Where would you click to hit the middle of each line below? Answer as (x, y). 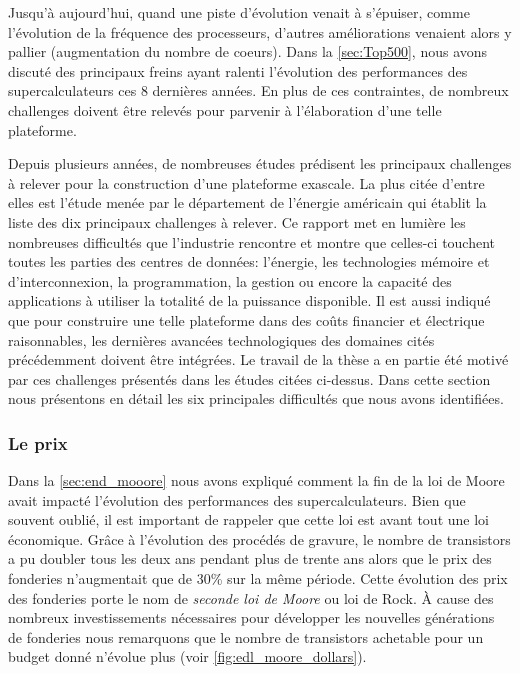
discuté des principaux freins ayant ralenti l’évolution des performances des (238, 70)
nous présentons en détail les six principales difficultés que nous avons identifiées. (256, 398)
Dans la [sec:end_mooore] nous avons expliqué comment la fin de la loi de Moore (256, 480)
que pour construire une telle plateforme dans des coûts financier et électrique (246, 319)
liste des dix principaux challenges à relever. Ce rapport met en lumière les (237, 221)
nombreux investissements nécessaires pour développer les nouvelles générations (251, 617)
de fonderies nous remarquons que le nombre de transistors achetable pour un (246, 636)
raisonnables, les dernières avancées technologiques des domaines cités (221, 339)
